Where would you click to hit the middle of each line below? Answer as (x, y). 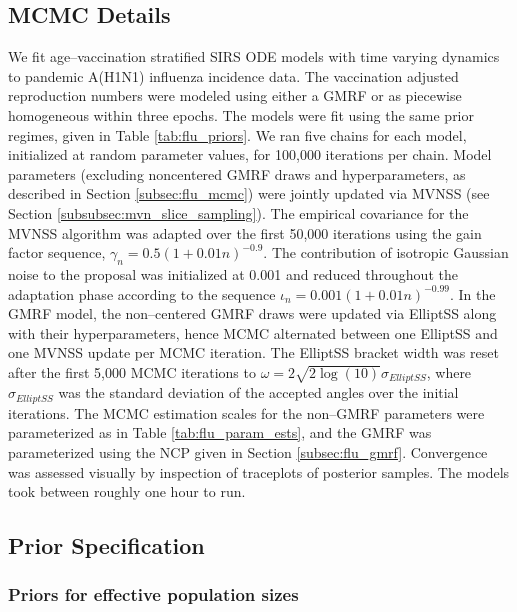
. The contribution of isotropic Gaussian (386, 252)
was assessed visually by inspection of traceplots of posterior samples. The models (259, 471)
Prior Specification (106, 545)
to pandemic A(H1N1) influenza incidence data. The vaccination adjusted (233, 75)
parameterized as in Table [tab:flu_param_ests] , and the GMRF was (220, 432)
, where (449, 371)
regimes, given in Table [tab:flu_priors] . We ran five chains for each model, (237, 134)
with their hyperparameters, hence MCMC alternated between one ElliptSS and (253, 332)
